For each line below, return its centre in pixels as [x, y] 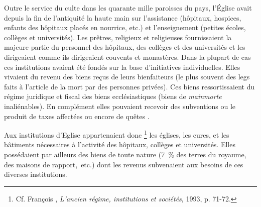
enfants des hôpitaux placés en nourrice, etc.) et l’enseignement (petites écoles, [125, 27]
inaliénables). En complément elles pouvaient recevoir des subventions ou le [120, 106]
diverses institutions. [36, 174]
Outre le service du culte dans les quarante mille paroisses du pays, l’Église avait [128, 8]
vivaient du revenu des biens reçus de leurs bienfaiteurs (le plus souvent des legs [127, 77]
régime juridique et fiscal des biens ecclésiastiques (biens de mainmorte [113, 96]
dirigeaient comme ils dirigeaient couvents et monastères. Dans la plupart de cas [127, 57]
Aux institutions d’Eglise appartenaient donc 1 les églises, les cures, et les [117, 134]
